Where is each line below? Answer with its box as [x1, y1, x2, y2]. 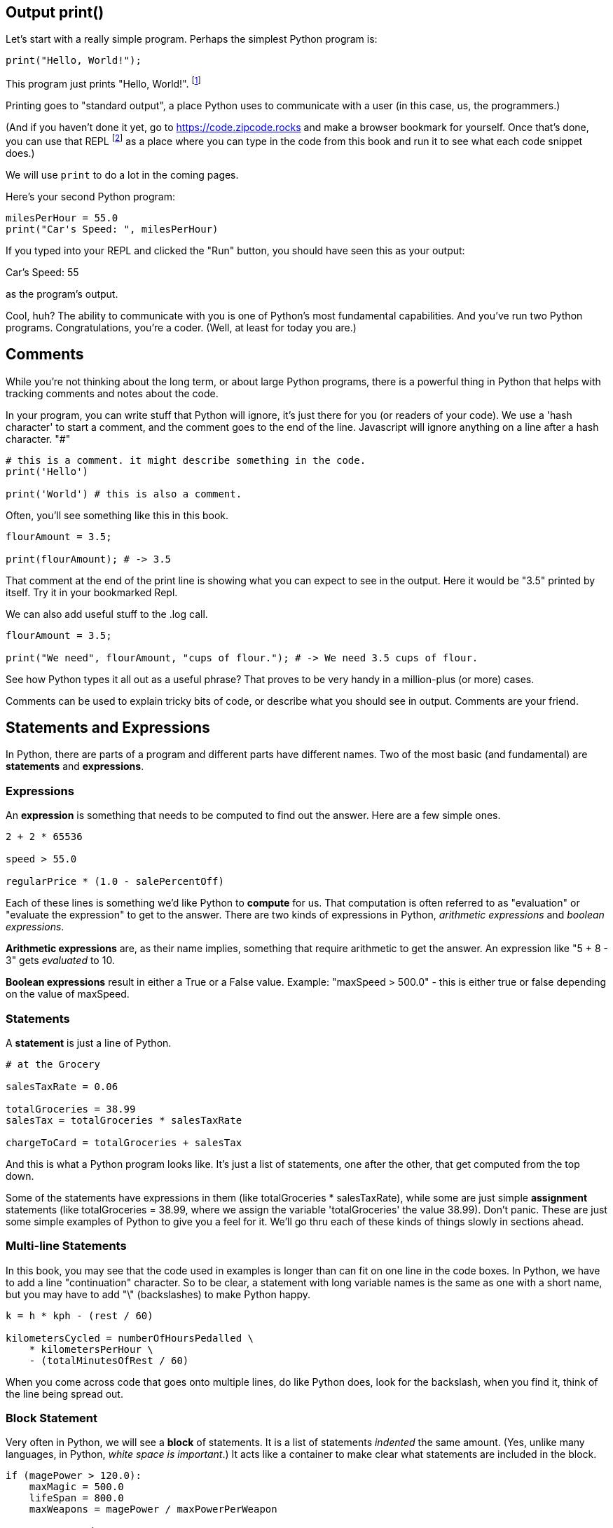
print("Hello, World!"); [6, 55, 142, 67]
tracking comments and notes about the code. [6, 387, 219, 399]
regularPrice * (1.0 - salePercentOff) [6, 876, 224, 888]
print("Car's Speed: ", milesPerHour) [6, 223, 219, 235]
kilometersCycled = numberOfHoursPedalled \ [6, 1332, 254, 1344]
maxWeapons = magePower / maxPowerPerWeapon [29, 1503, 277, 1515]
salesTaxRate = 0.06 [6, 1080, 118, 1092]
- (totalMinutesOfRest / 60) [29, 1354, 189, 1366]
